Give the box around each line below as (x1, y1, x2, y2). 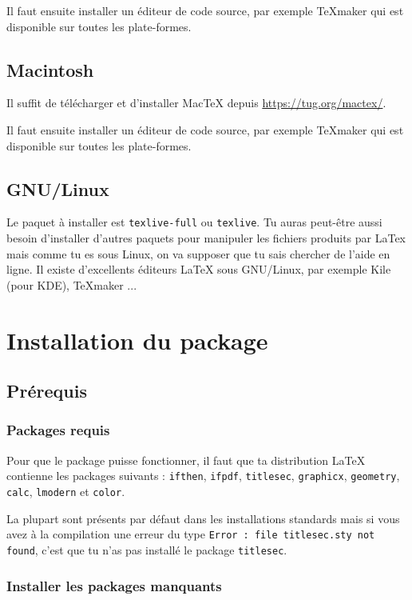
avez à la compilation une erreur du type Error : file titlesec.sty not (6, 526, 375, 542)
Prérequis (6, 378, 87, 403)
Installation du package (6, 323, 268, 356)
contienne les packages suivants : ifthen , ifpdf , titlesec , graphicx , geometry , (6, 467, 400, 484)
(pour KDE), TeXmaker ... (6, 276, 137, 293)
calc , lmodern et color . (6, 483, 125, 500)
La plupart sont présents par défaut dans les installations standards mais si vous (6, 510, 400, 526)
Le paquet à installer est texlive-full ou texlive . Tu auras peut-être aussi (6, 214, 382, 230)
